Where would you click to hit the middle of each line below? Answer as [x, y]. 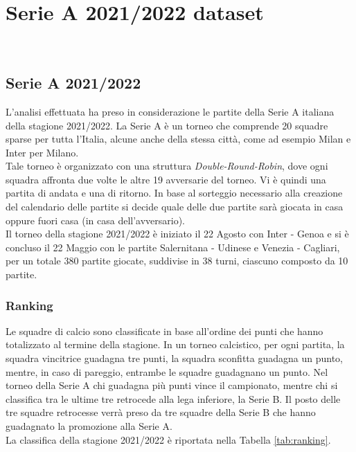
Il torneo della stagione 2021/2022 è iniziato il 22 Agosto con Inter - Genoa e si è [177, 234]
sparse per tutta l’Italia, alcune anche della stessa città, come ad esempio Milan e [178, 139]
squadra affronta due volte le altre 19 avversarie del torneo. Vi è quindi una [166, 179]
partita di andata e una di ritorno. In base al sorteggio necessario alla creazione [174, 193]
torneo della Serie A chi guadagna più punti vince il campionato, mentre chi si [172, 385]
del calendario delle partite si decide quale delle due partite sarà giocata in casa [175, 207]
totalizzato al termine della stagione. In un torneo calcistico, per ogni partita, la [175, 344]
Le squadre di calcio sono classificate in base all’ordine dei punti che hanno [164, 331]
